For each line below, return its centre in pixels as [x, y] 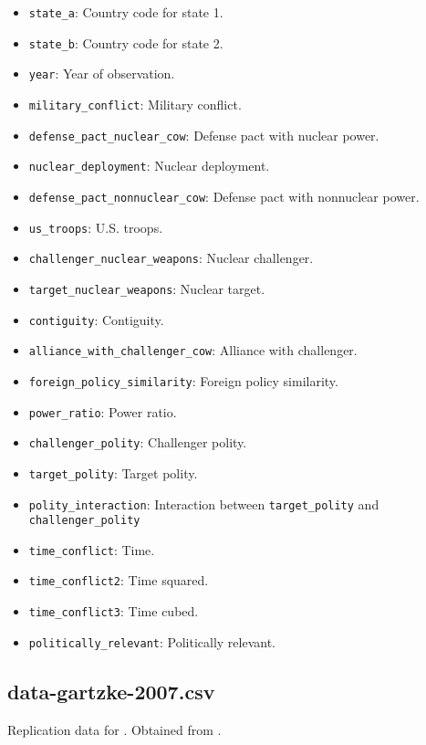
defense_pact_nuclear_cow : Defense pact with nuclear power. [204, 135]
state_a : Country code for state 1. [126, 12]
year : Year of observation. [102, 73]
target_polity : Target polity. [113, 472]
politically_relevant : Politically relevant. [152, 641]
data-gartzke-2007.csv [111, 691]
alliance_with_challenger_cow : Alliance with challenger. [193, 350]
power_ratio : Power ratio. [103, 411]
